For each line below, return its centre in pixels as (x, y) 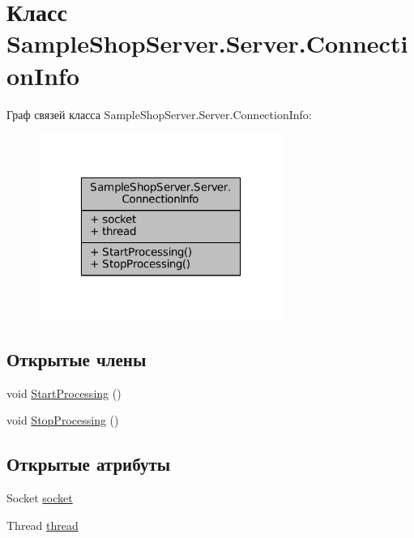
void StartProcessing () (64, 393)
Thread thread (43, 525)
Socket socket (40, 497)
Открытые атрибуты (89, 464)
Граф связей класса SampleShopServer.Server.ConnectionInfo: (159, 114)
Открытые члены (77, 359)
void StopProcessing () (63, 420)
